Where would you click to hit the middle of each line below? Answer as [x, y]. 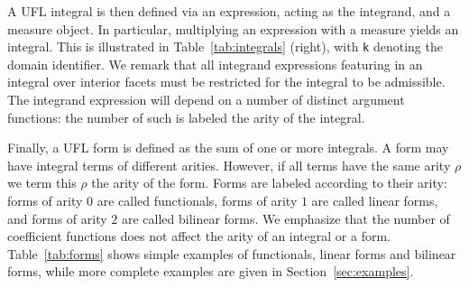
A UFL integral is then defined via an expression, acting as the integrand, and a [229, 11]
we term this [42, 183]
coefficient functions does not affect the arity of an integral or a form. [199, 236]
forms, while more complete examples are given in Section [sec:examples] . [211, 271]
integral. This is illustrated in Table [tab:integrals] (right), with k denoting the [225, 46]
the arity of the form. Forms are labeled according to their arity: [269, 183]
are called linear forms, [375, 200]
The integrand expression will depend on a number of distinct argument [206, 100]
